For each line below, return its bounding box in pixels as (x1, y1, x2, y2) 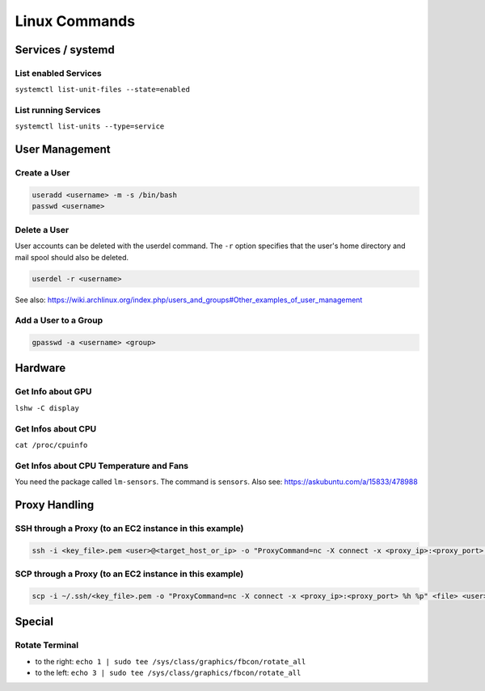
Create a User (15, 167, 70, 179)
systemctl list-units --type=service (15, 122, 165, 131)
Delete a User (15, 224, 70, 235)
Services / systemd (15, 43, 115, 57)
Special (15, 615, 54, 629)
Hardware (15, 361, 66, 375)
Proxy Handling (15, 498, 95, 512)
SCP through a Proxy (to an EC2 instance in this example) (15, 568, 244, 579)
